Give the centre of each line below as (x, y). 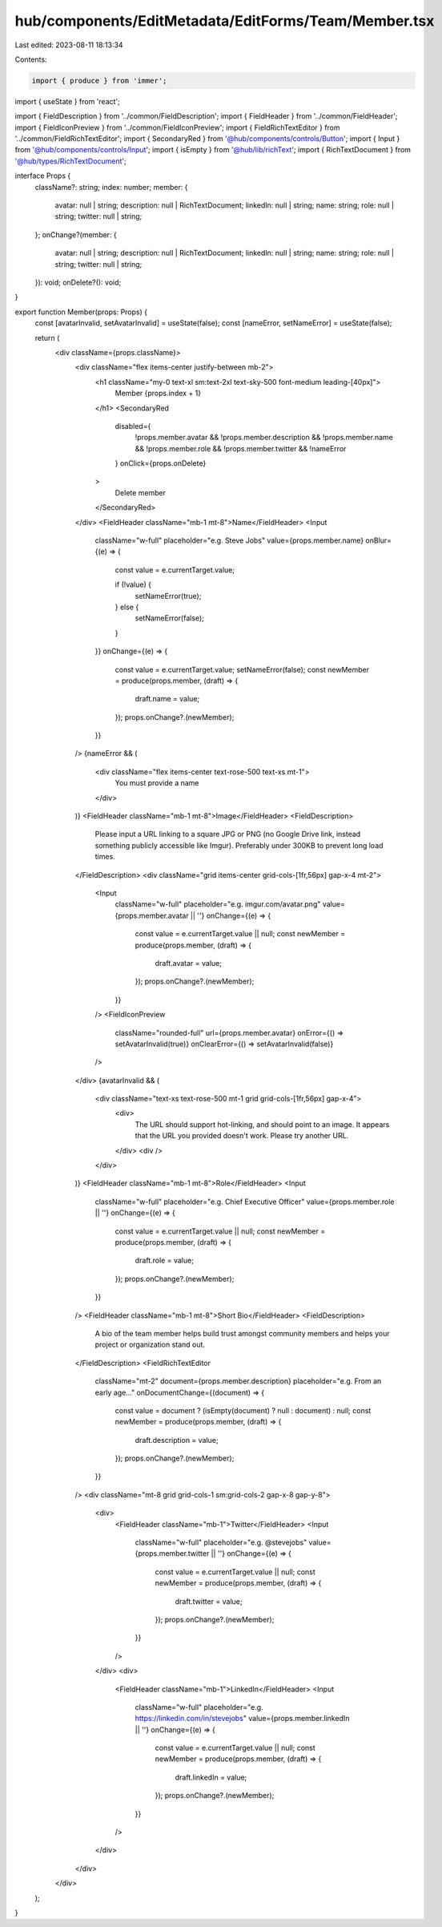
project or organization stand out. (150, 1345)
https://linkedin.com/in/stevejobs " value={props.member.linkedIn (242, 1719)
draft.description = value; (177, 1440)
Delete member (141, 492)
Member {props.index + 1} (158, 394)
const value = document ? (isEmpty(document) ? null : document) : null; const (243, 1410)
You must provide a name (157, 783)
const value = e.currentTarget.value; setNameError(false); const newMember (242, 669)
